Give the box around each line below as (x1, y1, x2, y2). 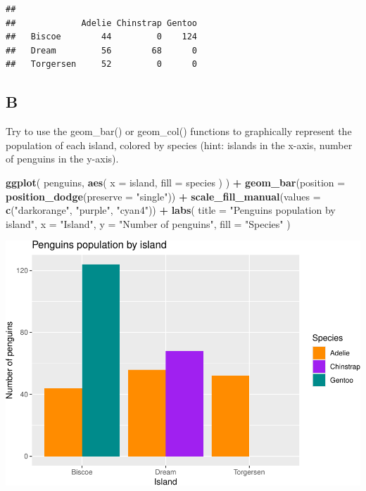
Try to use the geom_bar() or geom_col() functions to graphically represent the (6, 124, 352, 139)
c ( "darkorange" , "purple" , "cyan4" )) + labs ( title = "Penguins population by (6, 203, 336, 217)
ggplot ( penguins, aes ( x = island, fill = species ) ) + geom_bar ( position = (6, 174, 346, 189)
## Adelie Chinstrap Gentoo (6, 18, 198, 28)
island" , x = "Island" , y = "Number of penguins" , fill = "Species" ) (6, 216, 291, 231)
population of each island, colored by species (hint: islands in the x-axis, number (6, 137, 353, 152)
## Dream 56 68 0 (6, 45, 198, 56)
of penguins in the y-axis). (6, 151, 119, 166)
